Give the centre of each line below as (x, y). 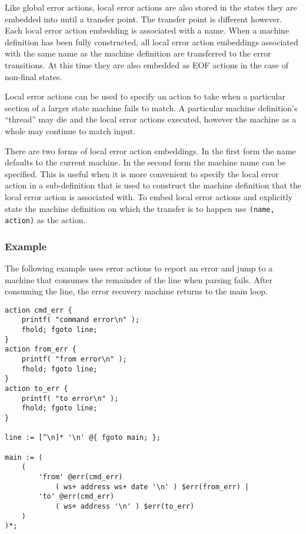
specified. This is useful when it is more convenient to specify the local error (142, 173)
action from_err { (41, 349)
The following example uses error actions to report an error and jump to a (139, 268)
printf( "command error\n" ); (81, 320)
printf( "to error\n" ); (70, 398)
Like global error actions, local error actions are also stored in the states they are (151, 7)
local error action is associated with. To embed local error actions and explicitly (149, 196)
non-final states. (34, 76)
